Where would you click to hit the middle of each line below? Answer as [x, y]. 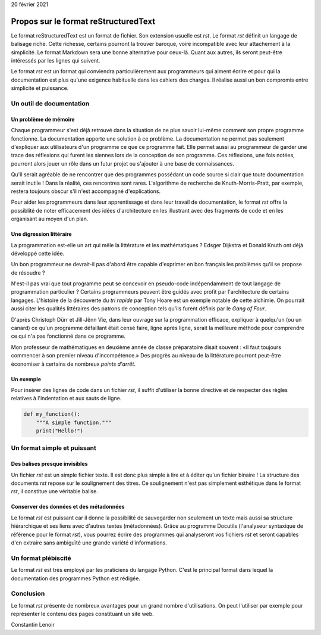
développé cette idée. [38, 253]
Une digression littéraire [41, 234]
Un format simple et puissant [53, 448]
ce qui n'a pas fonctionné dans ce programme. [68, 336]
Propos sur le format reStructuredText [83, 21]
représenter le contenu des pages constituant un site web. [82, 614]
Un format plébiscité [41, 558]
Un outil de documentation [50, 104]
